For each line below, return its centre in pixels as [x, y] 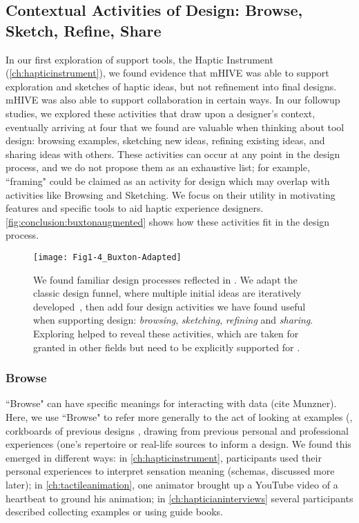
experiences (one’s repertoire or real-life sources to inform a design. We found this [178, 444]
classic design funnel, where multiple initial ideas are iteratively [167, 293]
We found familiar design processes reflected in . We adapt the [165, 279]
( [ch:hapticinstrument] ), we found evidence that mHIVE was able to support [167, 73]
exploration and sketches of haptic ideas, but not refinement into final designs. [171, 86]
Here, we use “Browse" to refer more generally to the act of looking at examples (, [179, 416]
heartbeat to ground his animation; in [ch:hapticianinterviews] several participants [179, 498]
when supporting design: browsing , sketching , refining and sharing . [173, 320]
